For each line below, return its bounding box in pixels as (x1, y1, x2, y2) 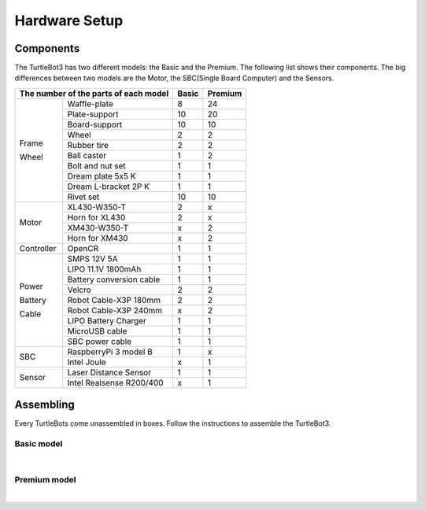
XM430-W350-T (67, 222, 129, 233)
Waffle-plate (67, 98, 113, 109)
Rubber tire (67, 139, 109, 150)
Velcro (67, 284, 92, 295)
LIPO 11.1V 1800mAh (67, 264, 142, 275)
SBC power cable (67, 335, 132, 346)
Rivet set (67, 191, 100, 202)
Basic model (14, 438, 63, 449)
